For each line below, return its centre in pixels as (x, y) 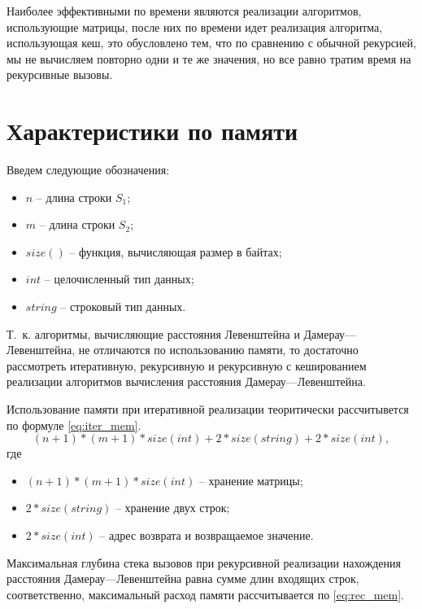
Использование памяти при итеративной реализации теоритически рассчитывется (208, 409)
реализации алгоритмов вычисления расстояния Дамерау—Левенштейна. (186, 381)
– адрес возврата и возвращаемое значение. (207, 535)
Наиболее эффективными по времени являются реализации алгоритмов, (184, 11)
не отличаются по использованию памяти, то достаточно (218, 350)
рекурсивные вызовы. (60, 74)
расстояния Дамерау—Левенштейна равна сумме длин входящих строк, (183, 578)
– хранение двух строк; (172, 508)
